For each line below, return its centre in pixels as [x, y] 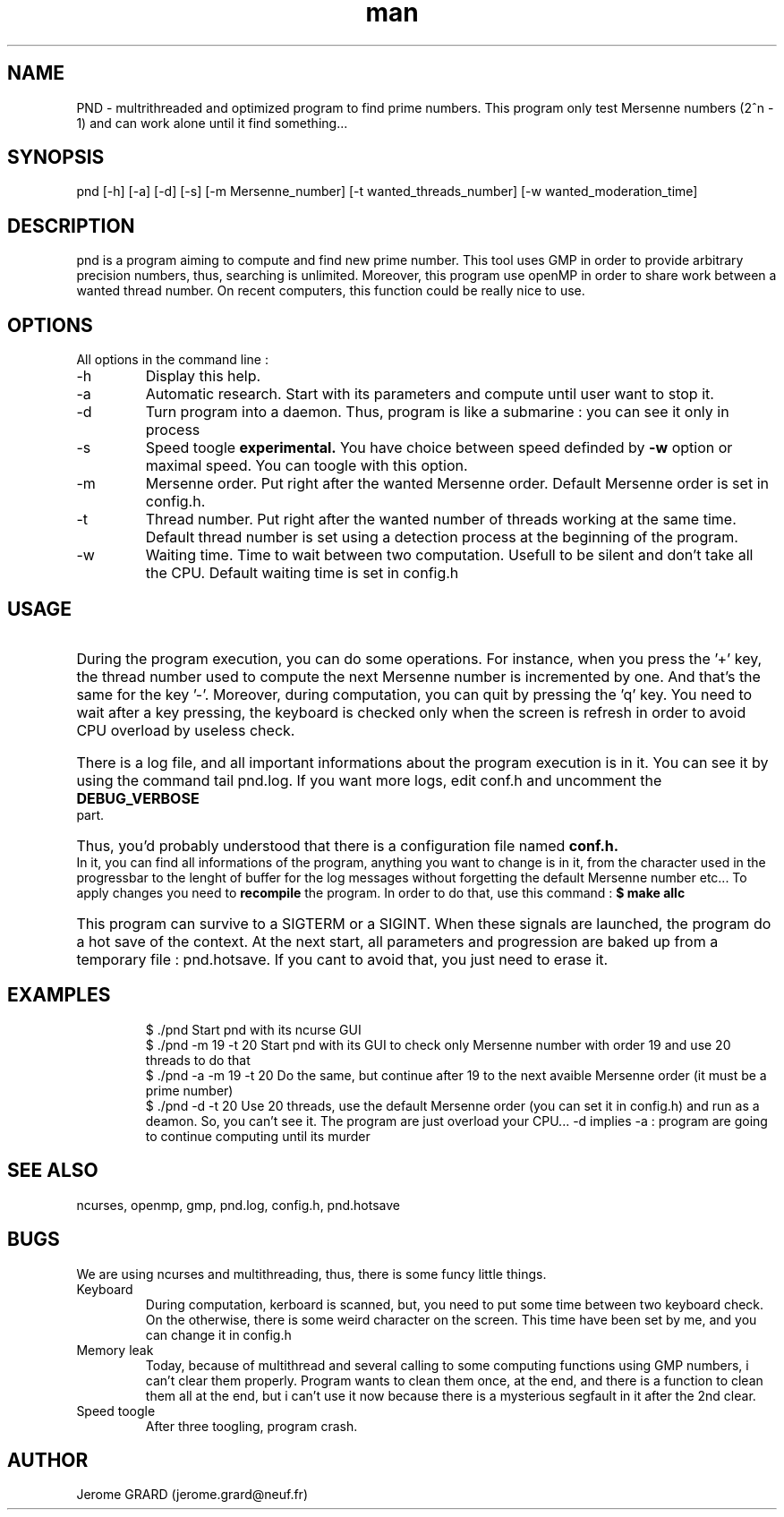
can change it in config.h [218, 1334]
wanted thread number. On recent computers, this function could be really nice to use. [331, 291]
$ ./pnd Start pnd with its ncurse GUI [253, 1029]
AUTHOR [48, 1460]
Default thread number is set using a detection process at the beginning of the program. [442, 537]
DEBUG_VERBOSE [138, 798]
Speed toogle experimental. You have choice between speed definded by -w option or [439, 448]
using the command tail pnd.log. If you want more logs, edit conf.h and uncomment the [369, 780]
